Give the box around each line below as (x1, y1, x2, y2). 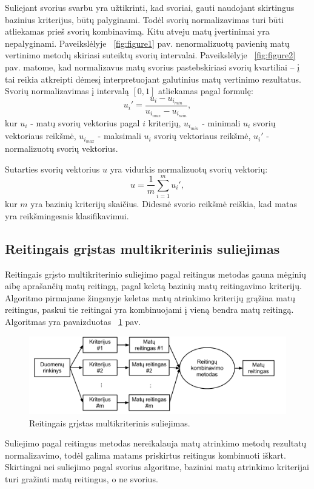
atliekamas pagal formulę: (158, 84, 253, 97)
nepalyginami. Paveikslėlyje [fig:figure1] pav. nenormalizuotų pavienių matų (5, 36, 290, 49)
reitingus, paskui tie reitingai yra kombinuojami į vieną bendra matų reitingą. (5, 303, 294, 316)
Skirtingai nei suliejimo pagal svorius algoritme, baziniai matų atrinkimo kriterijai (5, 460, 309, 473)
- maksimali (98, 129, 141, 142)
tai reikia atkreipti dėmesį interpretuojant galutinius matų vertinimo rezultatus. (5, 72, 301, 85)
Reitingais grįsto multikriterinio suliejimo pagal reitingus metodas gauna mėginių (5, 267, 306, 280)
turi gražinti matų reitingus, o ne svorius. (5, 472, 158, 485)
